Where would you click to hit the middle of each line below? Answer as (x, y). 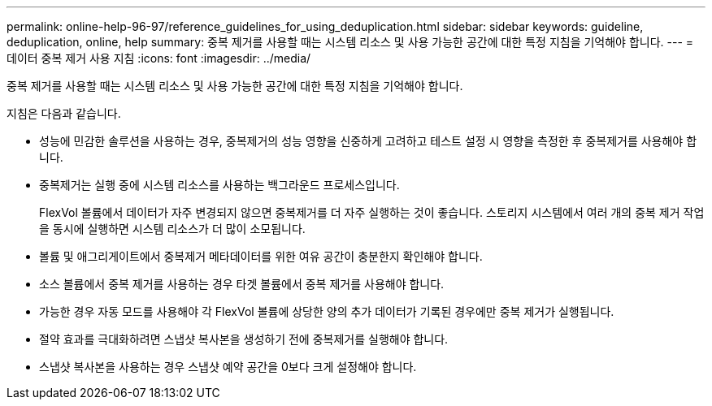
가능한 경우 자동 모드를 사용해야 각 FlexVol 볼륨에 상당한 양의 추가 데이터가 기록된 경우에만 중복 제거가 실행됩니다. (327, 311)
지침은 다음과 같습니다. (64, 113)
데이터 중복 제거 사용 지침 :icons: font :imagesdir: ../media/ (159, 58)
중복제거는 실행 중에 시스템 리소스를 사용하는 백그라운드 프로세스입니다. (219, 185)
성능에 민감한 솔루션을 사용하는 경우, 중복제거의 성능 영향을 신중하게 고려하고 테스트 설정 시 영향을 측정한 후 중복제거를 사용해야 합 (368, 141)
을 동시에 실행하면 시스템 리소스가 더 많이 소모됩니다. (172, 229)
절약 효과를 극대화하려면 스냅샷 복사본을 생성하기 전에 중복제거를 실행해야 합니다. (244, 339)
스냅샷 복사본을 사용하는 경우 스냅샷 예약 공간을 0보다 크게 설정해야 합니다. (228, 367)
